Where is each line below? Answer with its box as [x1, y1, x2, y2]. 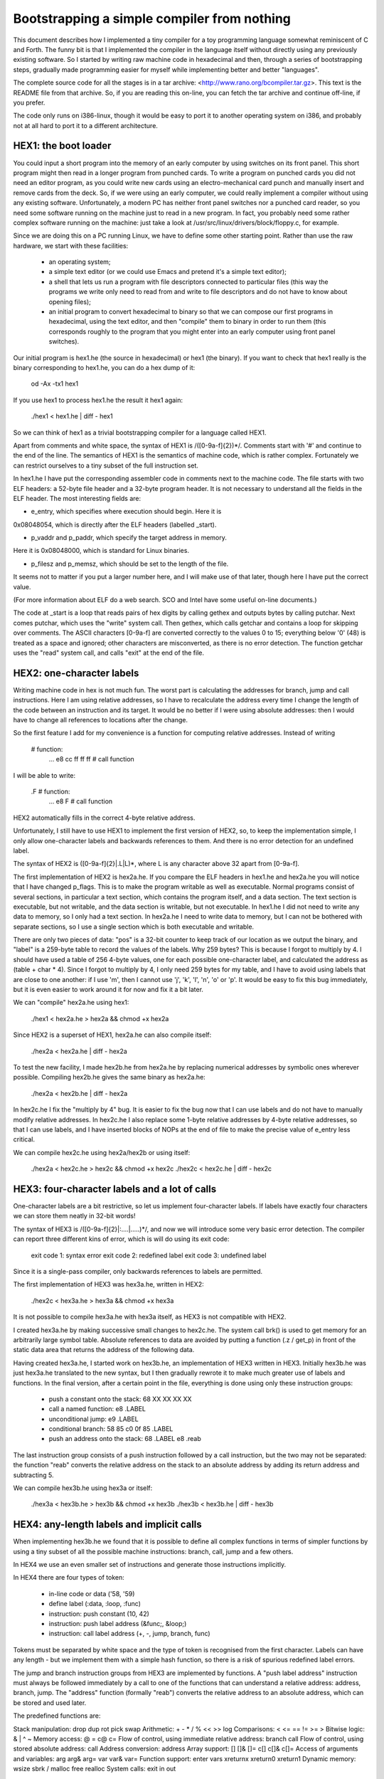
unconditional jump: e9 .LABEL [48, 1415, 139, 1423]
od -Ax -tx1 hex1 [31, 379, 78, 388]
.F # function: [31, 787, 70, 796]
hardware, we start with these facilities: [13, 241, 129, 250]
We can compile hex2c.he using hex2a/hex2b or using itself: [13, 1148, 191, 1156]
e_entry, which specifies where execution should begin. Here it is [31, 507, 222, 516]
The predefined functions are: [13, 1711, 101, 1720]
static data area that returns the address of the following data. [13, 1346, 195, 1354]
